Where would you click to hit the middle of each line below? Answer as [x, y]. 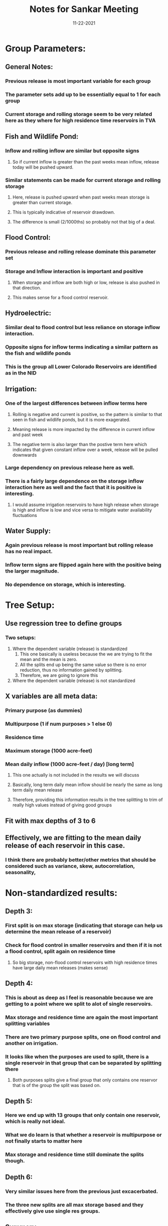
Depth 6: [19, 1177]
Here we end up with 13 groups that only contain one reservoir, [83, 1115]
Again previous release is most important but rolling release [79, 545]
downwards [24, 455]
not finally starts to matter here [44, 1141]
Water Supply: [28, 531]
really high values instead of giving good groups [62, 805]
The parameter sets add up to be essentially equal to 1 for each [83, 94]
